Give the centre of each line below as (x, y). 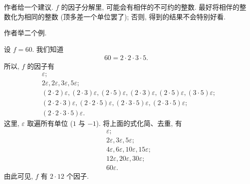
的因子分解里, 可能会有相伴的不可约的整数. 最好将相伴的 (150, 7)
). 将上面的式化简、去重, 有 (139, 123)
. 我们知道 (48, 49)
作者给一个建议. (29, 7)
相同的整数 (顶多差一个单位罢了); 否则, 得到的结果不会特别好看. (125, 16)
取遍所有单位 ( (50, 123)
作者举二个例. (25, 33)
